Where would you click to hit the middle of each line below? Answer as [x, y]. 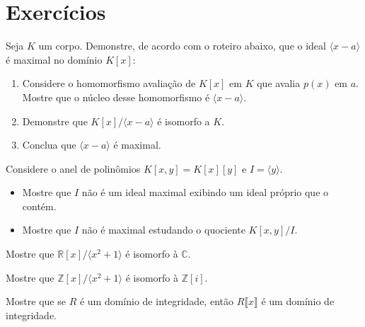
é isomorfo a [184, 121]
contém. [39, 206]
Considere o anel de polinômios [73, 168]
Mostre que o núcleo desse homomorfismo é [116, 97]
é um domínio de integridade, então [156, 301]
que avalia [279, 83]
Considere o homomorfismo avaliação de [109, 83]
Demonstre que [55, 121]
